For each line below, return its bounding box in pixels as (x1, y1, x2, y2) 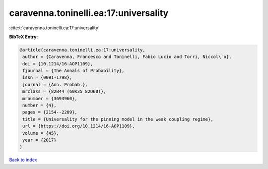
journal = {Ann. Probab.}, (22, 82, 88, 87)
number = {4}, (22, 103, 57, 109)
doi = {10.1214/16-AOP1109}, (22, 61, 93, 66)
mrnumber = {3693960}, (22, 96, 78, 101)
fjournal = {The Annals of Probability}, (22, 68, 125, 74)
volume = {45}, (22, 130, 60, 136)
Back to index (9, 157, 37, 163)
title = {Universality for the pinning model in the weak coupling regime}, (22, 116, 213, 122)
